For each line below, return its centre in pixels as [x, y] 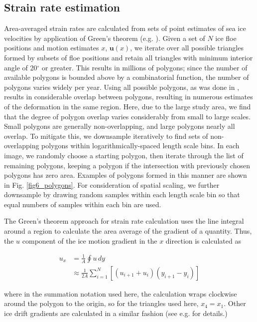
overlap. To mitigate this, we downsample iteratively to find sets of [106, 136]
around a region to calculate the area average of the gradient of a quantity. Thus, [128, 231]
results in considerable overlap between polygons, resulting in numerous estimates [128, 97]
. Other [235, 303]
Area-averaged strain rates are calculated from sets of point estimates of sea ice [125, 28]
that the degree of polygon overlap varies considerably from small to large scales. [127, 116]
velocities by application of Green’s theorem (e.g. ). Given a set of [105, 38]
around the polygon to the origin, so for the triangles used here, [101, 303]
